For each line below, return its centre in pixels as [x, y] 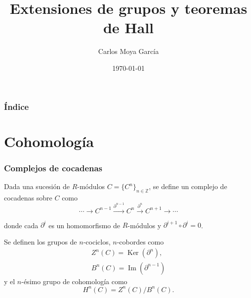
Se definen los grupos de [41, 241]
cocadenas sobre [28, 197]
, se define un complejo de [188, 186]
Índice [17, 106]
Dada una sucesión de [37, 186]
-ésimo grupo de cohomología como [74, 281]
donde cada [21, 225]
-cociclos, [97, 241]
